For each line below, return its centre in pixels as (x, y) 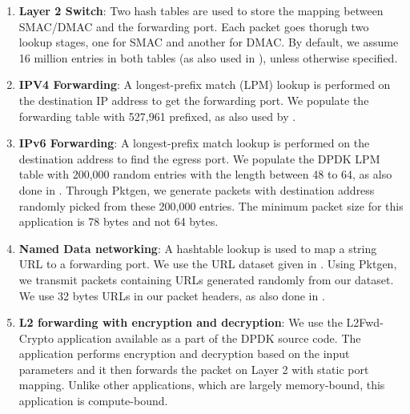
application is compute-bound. (93, 401)
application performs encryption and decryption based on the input (184, 354)
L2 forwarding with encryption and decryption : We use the (181, 322)
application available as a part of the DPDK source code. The (209, 338)
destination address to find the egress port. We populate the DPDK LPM (199, 158)
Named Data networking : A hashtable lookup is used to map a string (198, 248)
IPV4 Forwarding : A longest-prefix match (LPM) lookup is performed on (205, 84)
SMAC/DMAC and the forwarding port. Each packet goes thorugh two (194, 26)
